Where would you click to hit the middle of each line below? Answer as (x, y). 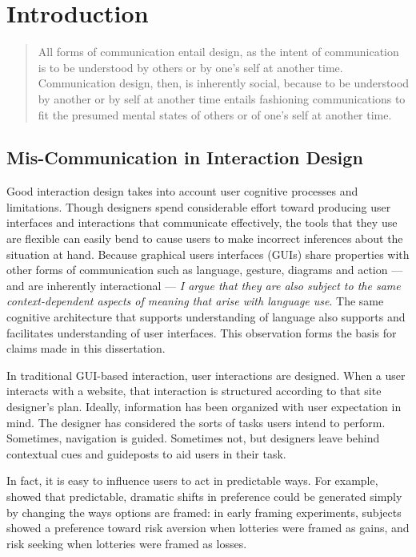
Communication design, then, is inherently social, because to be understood (224, 83)
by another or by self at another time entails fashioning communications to (222, 98)
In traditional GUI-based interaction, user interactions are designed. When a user (206, 375)
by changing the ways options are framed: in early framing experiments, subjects (204, 512)
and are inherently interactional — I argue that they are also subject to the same (204, 285)
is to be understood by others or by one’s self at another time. (190, 67)
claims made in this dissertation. (86, 348)
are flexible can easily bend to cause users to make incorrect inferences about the (205, 238)
